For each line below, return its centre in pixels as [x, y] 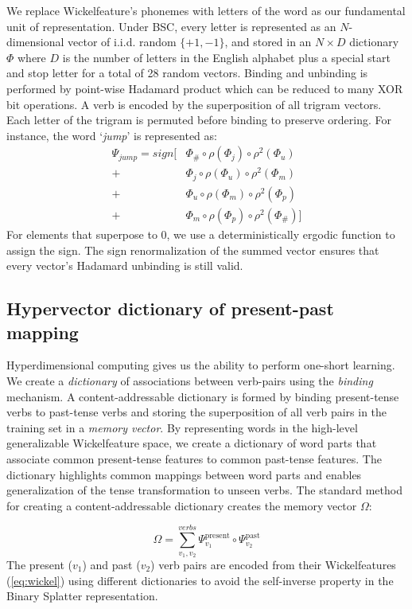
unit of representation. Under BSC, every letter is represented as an [171, 26]
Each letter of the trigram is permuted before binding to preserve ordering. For [199, 120]
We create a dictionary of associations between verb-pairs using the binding [190, 380]
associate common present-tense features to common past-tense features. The [194, 458]
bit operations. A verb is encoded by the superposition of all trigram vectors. [194, 104]
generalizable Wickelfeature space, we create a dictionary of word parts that [192, 443]
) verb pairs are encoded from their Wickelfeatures [273, 564]
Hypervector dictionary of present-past [170, 308]
